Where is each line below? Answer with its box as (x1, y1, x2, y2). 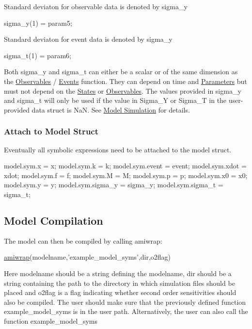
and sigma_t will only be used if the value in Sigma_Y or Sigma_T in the (4, 95, 227, 105)
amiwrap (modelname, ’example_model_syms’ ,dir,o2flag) (4, 252, 171, 262)
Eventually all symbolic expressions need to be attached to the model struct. (4, 144, 232, 154)
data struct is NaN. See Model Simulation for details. (31, 104, 190, 115)
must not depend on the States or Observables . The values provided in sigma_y (4, 85, 241, 96)
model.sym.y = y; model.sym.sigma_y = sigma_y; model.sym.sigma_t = (4, 180, 223, 190)
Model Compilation (4, 213, 103, 228)
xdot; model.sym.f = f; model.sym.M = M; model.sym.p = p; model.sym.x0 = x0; (4, 170, 248, 180)
